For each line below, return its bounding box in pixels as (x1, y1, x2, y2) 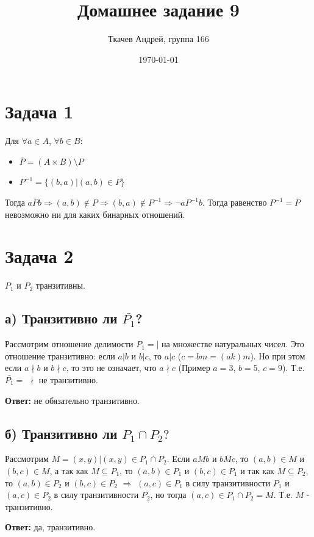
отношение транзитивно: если (5, 349, 115, 362)
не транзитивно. (38, 373, 98, 386)
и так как (240, 464, 274, 477)
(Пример (178, 361, 210, 374)
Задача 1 (5, 99, 74, 124)
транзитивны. (35, 279, 85, 292)
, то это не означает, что (66, 361, 157, 374)
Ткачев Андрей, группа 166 (108, 32, 209, 45)
